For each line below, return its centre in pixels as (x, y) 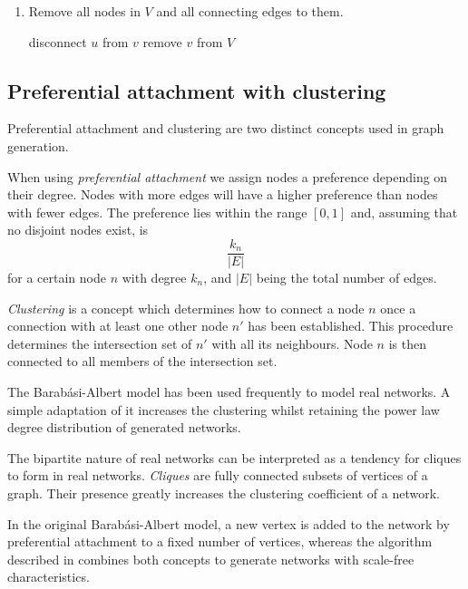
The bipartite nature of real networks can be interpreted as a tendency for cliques (234, 457)
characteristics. (49, 577)
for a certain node (57, 278)
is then (407, 343)
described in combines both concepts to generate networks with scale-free (211, 559)
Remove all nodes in (84, 11)
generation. (38, 145)
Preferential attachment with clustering (197, 90)
